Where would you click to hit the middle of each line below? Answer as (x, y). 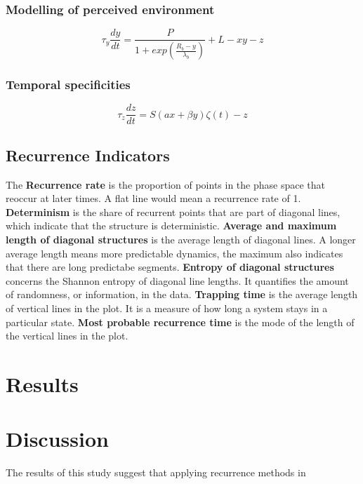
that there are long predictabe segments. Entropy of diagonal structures (170, 267)
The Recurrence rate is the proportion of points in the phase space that (166, 184)
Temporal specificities (68, 85)
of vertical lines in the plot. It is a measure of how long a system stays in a (167, 308)
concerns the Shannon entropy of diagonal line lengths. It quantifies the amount (177, 280)
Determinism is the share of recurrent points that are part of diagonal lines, (173, 211)
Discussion (57, 439)
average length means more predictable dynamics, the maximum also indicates (174, 253)
